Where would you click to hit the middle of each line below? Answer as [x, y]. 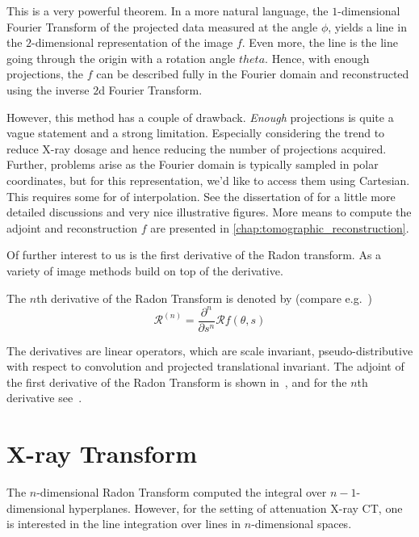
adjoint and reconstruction [72, 227]
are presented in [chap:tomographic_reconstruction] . [280, 227]
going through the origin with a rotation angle [121, 58]
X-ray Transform [102, 453]
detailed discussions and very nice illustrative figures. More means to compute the [209, 212]
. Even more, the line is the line [320, 42]
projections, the [45, 74]
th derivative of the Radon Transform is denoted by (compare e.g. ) [205, 298]
